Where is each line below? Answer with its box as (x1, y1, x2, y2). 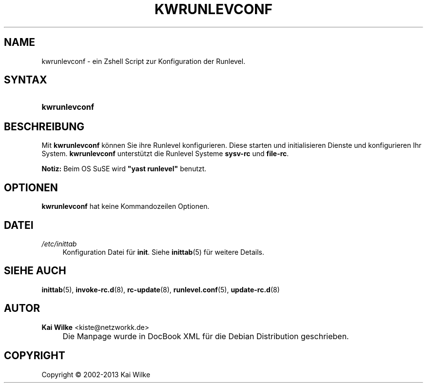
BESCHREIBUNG (4, 120, 85, 133)
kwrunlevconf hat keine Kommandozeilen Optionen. (41, 202, 210, 211)
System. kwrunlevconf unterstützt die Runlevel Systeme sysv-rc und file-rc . (41, 149, 289, 158)
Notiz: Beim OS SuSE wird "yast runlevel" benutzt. (41, 164, 207, 173)
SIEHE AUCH (4, 265, 66, 277)
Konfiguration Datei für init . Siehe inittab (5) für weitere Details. (62, 247, 264, 256)
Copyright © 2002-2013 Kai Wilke (41, 370, 151, 379)
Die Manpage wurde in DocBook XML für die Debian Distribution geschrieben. (62, 331, 349, 341)
